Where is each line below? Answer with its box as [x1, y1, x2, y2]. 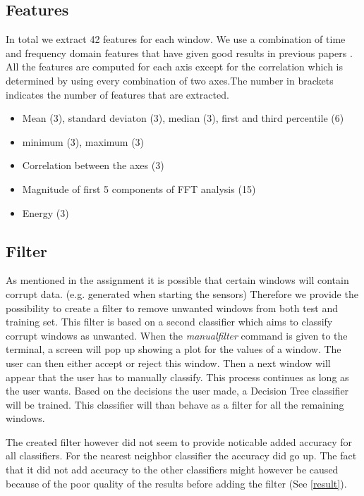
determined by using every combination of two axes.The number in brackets [6, 73, 334, 87]
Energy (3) [22, 205, 69, 220]
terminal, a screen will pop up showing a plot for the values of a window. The [6, 342, 341, 356]
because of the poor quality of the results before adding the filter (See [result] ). [6, 476, 347, 490]
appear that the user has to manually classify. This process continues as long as [6, 369, 349, 384]
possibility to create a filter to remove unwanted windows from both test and [6, 300, 339, 315]
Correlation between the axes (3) [22, 158, 164, 173]
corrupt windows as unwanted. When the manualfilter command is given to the [6, 328, 348, 342]
